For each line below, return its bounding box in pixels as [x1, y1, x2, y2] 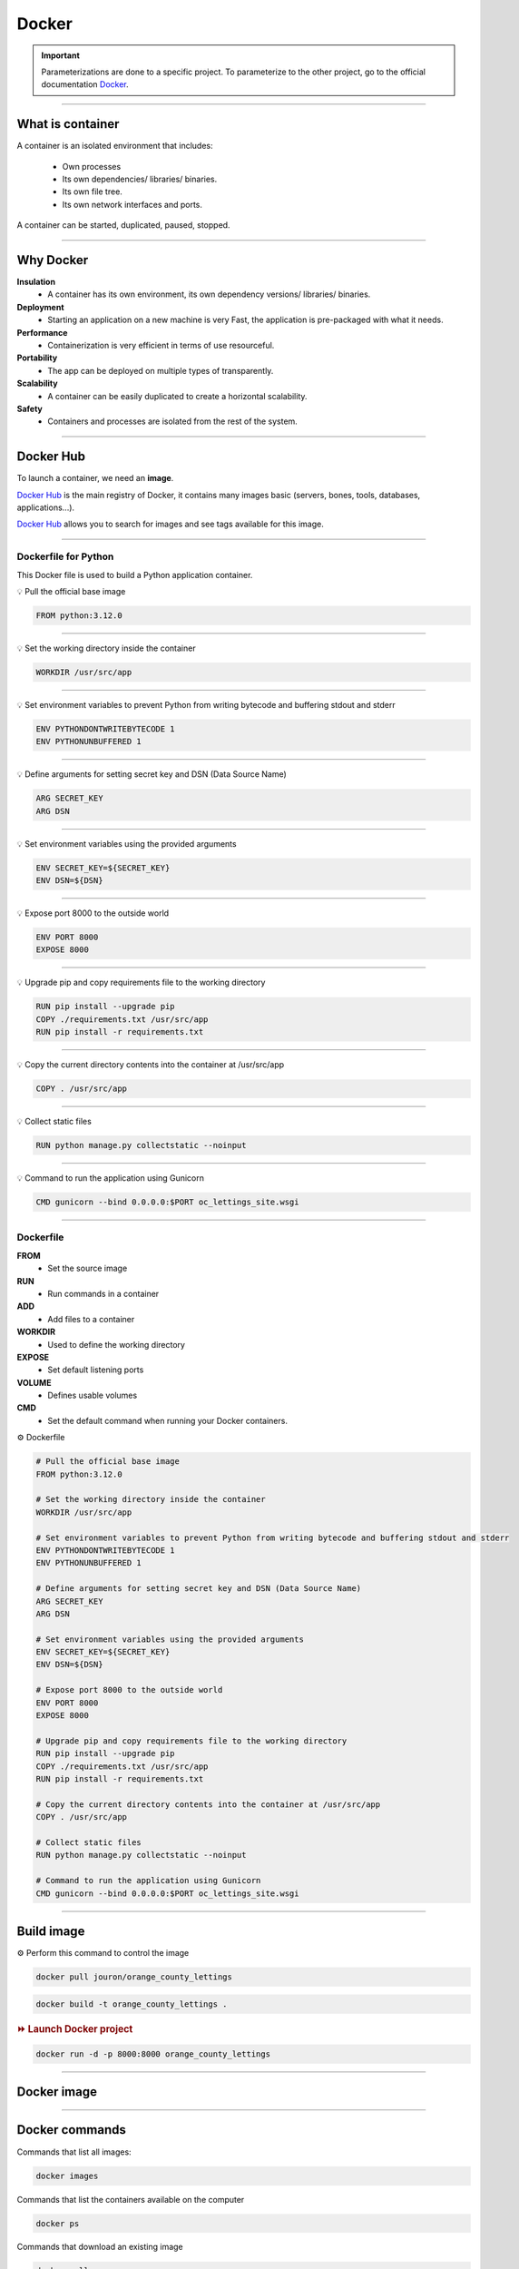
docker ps [35, 2218, 80, 2228]
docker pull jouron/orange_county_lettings [35, 1972, 233, 1982]
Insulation [16, 277, 56, 288]
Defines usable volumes [47, 1390, 138, 1401]
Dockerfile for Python [16, 550, 114, 563]
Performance [16, 327, 68, 338]
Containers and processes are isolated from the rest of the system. [47, 416, 299, 427]
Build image [16, 1923, 85, 1939]
